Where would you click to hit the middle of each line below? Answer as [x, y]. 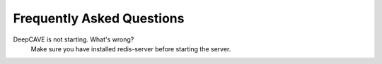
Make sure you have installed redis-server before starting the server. [131, 49]
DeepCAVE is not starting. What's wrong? [74, 39]
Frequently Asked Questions [99, 18]
